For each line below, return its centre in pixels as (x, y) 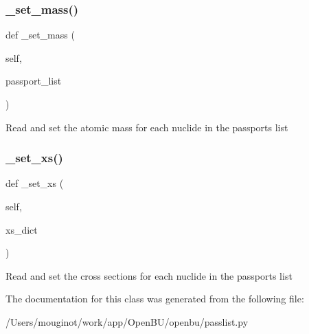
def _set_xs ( (35, 183)
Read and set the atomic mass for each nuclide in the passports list (147, 127)
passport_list (34, 81)
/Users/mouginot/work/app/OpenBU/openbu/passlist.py (127, 321)
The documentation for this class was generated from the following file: (155, 299)
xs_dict (22, 229)
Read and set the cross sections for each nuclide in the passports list (149, 275)
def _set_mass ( (40, 35)
